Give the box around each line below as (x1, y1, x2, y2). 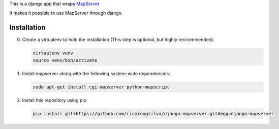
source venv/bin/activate (33, 57, 98, 63)
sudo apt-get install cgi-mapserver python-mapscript (33, 84, 170, 90)
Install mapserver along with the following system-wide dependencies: (22, 70, 170, 76)
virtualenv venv (33, 50, 74, 56)
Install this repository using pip (22, 97, 86, 103)
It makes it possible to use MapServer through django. (9, 10, 123, 16)
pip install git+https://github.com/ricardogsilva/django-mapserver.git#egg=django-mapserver (33, 111, 274, 116)
